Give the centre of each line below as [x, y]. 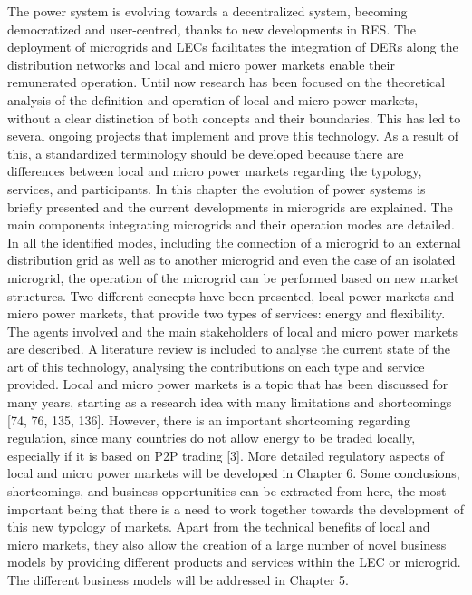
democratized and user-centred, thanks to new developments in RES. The [212, 29]
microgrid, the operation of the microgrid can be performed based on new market [233, 277]
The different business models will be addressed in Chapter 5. [178, 580]
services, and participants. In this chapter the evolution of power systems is [217, 188]
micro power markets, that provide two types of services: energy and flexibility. [226, 313]
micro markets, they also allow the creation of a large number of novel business [227, 544]
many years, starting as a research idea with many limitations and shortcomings [230, 402]
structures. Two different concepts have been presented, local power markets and [231, 295]
